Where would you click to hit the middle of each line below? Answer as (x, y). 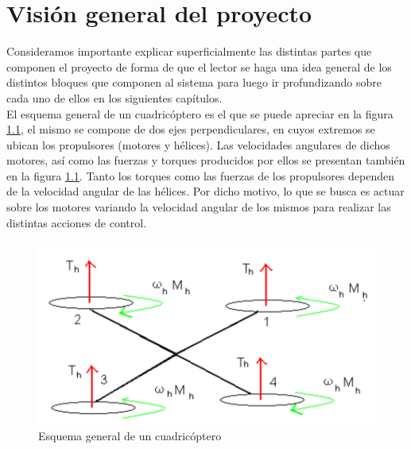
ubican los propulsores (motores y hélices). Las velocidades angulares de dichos (198, 144)
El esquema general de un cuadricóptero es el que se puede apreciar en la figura (200, 113)
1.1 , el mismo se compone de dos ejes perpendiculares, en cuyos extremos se (191, 129)
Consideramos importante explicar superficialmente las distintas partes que (189, 51)
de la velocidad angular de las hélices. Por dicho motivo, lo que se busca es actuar (205, 191)
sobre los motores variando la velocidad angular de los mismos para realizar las (199, 207)
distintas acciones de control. (77, 222)
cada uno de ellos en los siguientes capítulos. (114, 97)
